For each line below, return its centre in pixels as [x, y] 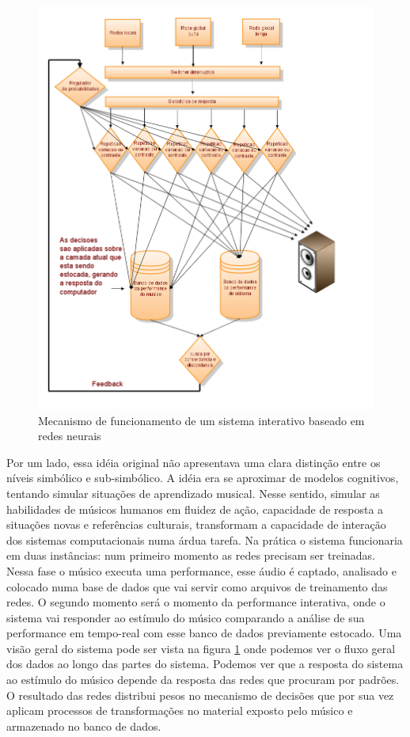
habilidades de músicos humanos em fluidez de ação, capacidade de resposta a [195, 509]
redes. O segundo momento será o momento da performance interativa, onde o [196, 602]
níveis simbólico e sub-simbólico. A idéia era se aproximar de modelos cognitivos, [203, 478]
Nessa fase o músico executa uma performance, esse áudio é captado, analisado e [201, 570]
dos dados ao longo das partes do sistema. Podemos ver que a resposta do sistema [205, 664]
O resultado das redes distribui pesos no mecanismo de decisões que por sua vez [200, 695]
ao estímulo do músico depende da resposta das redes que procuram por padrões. [203, 680]
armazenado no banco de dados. [84, 726]
